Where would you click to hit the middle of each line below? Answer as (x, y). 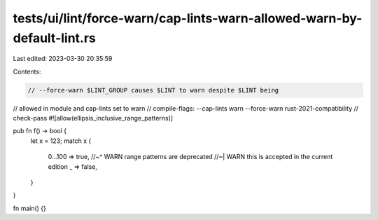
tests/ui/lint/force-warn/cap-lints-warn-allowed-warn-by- (188, 18)
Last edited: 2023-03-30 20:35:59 (63, 59)
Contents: (27, 71)
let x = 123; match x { (61, 141)
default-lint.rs (54, 38)
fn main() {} (30, 208)
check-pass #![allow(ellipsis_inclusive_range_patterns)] (93, 118)
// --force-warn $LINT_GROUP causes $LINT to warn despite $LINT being (153, 90)
